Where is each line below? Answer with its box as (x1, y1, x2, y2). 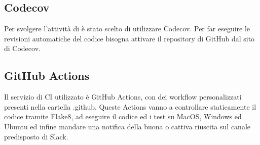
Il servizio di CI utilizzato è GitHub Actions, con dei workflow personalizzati (4, 91, 242, 102)
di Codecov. (4, 43, 41, 54)
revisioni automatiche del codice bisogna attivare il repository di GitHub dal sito (4, 33, 255, 43)
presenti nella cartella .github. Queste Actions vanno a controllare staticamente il (4, 101, 256, 112)
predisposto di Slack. (4, 131, 68, 141)
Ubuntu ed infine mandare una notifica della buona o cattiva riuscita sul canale (4, 121, 250, 131)
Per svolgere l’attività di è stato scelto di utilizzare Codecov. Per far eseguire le (4, 23, 250, 34)
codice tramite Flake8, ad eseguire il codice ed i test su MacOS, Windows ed (4, 111, 242, 122)
